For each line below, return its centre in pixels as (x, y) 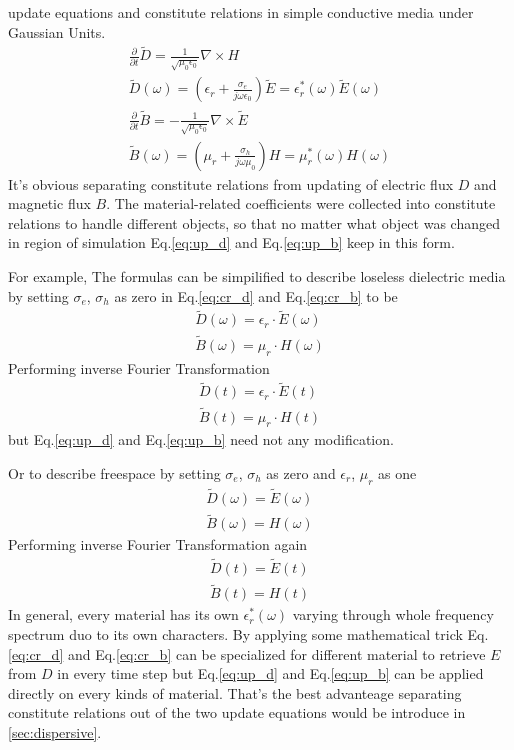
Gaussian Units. (57, 31)
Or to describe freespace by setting (114, 473)
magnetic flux (49, 203)
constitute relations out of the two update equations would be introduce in (237, 712)
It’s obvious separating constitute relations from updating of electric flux (231, 183)
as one (397, 473)
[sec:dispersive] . (55, 731)
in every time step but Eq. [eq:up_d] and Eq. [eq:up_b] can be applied (270, 673)
